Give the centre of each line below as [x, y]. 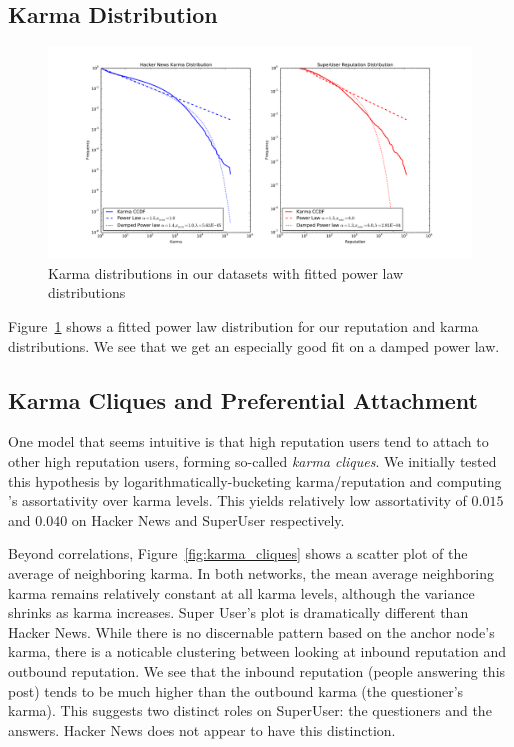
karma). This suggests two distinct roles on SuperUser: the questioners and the [250, 710]
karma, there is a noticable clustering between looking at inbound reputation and [257, 651]
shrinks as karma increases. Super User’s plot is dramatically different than [238, 612]
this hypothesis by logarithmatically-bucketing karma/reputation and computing [255, 480]
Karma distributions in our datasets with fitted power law [226, 272]
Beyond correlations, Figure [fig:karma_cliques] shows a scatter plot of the [238, 553]
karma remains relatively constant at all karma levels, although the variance [241, 592]
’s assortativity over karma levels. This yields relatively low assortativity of [237, 500]
